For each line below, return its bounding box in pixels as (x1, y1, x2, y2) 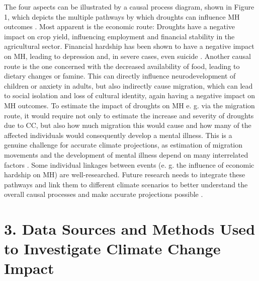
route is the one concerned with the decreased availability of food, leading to (4, 60, 240, 71)
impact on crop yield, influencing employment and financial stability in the (4, 31, 235, 41)
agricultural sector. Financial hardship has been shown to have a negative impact (4, 41, 254, 51)
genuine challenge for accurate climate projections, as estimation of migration (4, 139, 243, 150)
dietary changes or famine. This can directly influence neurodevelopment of (4, 71, 236, 81)
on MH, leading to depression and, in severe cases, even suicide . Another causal (4, 50, 251, 61)
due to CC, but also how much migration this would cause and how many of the (4, 120, 251, 130)
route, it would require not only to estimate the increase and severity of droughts (4, 110, 254, 120)
